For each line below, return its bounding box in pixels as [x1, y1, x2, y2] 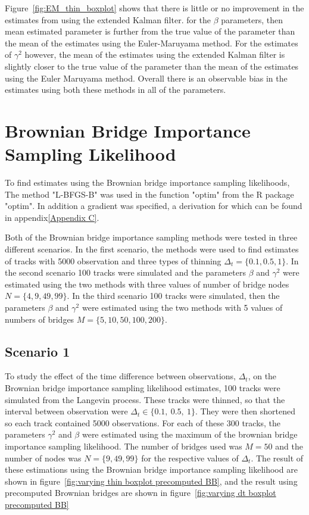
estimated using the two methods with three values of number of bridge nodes [5, 277, 289, 290]
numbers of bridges [5, 313, 74, 325]
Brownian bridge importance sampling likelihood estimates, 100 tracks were [5, 381, 280, 394]
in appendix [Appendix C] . [5, 211, 99, 223]
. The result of [251, 451, 304, 464]
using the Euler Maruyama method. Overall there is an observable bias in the [5, 71, 288, 84]
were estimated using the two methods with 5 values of [82, 301, 283, 313]
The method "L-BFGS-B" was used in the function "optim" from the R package [5, 188, 294, 200]
